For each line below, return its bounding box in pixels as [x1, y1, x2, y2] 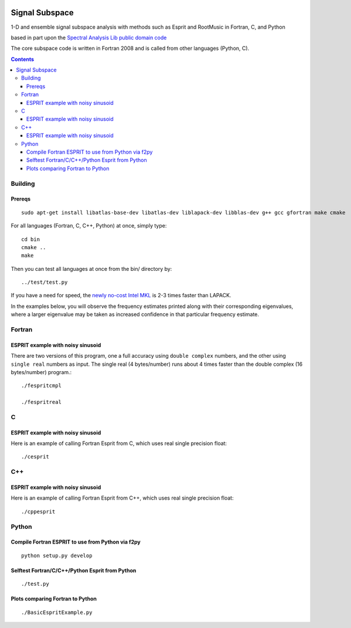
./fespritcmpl [21, 382, 62, 389]
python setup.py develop [21, 552, 93, 559]
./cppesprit [21, 508, 56, 515]
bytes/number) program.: [11, 368, 72, 375]
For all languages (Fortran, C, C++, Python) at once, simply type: [11, 222, 167, 229]
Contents [11, 56, 35, 63]
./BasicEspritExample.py [21, 609, 93, 616]
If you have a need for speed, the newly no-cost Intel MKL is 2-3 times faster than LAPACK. [11, 292, 231, 299]
